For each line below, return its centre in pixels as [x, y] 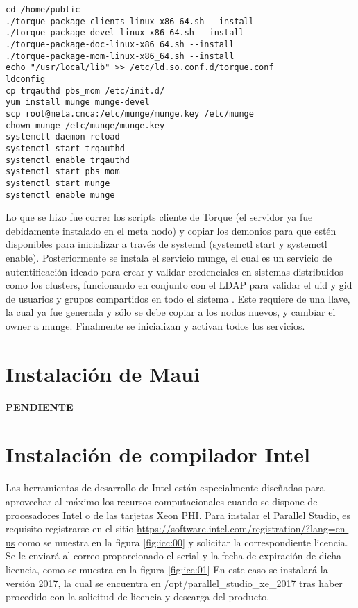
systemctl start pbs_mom [63, 172]
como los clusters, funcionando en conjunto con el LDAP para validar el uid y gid [179, 285]
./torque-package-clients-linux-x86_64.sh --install [130, 21]
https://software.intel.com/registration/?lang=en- [243, 529]
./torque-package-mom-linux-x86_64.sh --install [120, 56]
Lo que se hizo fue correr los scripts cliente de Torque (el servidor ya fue [159, 217]
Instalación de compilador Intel [158, 454]
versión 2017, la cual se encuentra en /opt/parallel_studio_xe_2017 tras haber [174, 583]
